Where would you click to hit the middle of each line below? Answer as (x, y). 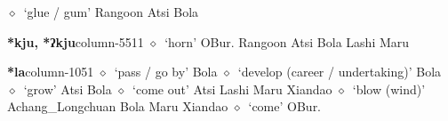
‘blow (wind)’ (389, 89)
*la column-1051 (51, 72)
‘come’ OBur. (285, 106)
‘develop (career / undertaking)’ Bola (340, 72)
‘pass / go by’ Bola (166, 72)
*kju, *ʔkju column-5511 (76, 41)
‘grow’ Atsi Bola (68, 89)
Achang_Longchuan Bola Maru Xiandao (118, 106)
